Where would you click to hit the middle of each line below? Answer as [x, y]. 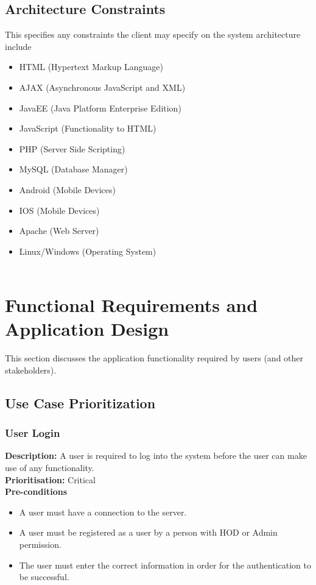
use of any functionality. [50, 468]
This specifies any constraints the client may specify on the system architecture [153, 34]
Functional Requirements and [132, 305]
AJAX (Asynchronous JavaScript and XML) [102, 87]
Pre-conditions [36, 491]
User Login [33, 433]
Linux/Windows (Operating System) [88, 251]
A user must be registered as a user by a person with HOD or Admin [148, 532]
